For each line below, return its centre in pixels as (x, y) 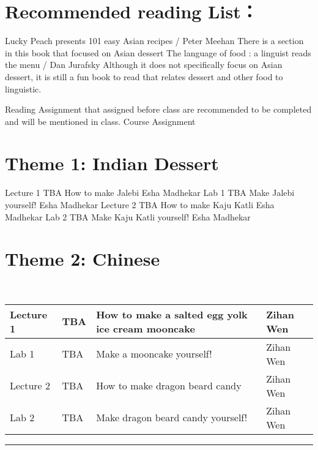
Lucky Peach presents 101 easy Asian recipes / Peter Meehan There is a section (154, 41)
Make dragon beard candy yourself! (172, 418)
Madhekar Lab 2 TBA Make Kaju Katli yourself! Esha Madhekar (128, 216)
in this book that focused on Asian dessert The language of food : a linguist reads (158, 52)
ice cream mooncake (146, 328)
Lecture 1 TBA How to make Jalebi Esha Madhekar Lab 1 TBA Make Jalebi (150, 193)
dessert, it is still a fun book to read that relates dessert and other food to (144, 76)
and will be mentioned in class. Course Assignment (100, 121)
